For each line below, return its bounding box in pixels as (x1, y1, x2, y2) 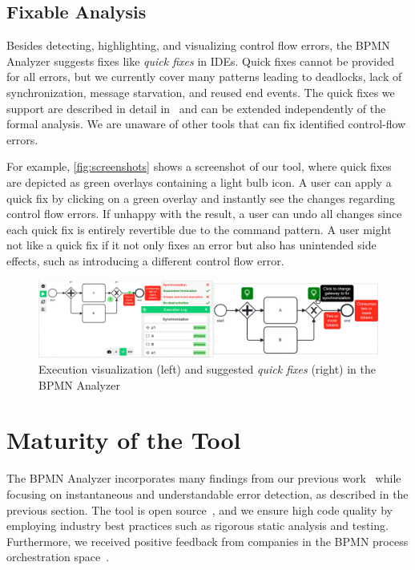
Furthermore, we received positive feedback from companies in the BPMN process (6, 532, 409, 549)
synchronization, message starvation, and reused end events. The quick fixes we (6, 83, 395, 100)
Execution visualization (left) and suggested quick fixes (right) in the (38, 361, 376, 377)
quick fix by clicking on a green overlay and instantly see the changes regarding (6, 189, 395, 206)
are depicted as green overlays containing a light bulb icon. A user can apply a (6, 173, 392, 190)
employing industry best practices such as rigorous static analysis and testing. (6, 517, 389, 534)
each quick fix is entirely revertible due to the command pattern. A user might (6, 220, 392, 237)
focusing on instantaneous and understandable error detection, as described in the (6, 485, 409, 502)
